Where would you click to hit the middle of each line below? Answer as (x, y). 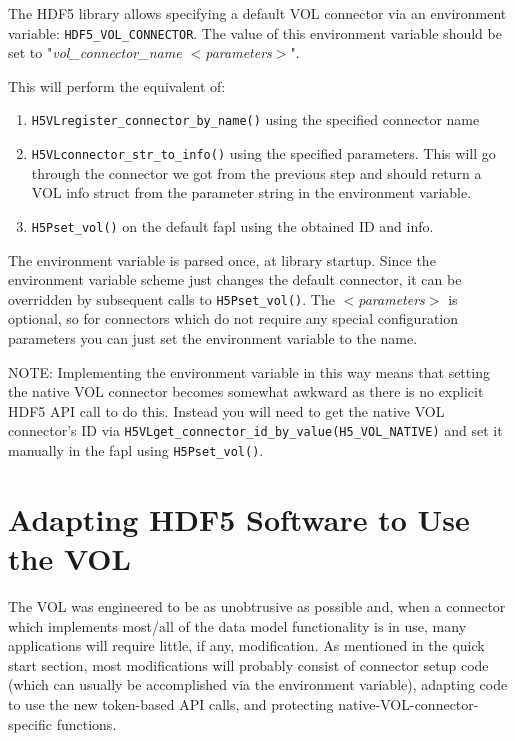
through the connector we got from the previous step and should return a (256, 172)
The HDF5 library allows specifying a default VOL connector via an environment (257, 13)
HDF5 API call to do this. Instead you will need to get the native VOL (226, 410)
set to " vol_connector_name (95, 52)
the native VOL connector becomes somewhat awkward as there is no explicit (246, 391)
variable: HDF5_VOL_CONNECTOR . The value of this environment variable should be (255, 32)
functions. (86, 723)
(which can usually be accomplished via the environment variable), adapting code (258, 684)
